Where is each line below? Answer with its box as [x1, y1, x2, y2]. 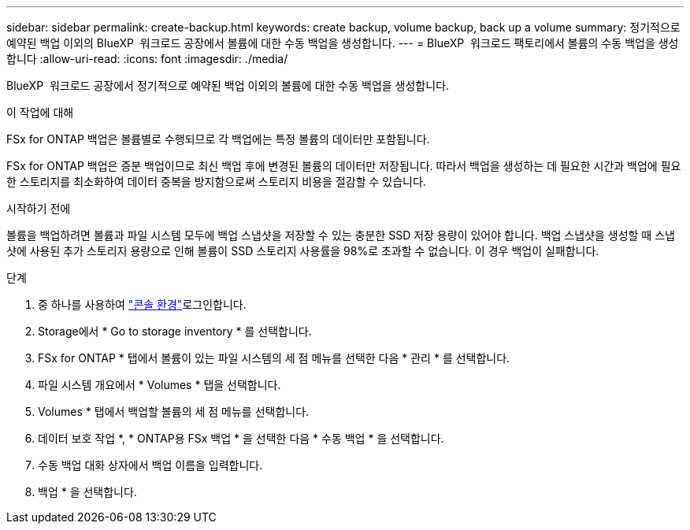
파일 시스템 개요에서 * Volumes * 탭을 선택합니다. [38, 378, 281, 391]
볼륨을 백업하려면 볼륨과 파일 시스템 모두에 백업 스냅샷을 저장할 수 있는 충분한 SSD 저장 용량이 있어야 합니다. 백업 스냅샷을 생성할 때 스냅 [6, 228, 675, 242]
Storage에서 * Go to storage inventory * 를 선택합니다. [38, 324, 312, 338]
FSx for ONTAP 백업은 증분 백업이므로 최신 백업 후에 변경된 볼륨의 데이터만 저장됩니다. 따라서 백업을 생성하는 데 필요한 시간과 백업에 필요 [6, 159, 681, 172]
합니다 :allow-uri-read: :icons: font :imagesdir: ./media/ [6, 52, 288, 65]
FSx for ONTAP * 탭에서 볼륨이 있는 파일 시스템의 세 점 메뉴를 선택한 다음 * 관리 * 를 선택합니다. [38, 351, 510, 365]
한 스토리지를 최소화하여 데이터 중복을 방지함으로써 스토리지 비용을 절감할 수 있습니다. [6, 175, 426, 188]
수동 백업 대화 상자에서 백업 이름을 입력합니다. [38, 458, 263, 472]
